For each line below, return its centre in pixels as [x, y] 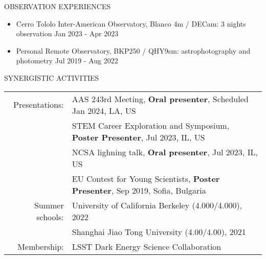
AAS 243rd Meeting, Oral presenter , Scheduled [160, 99]
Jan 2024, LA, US [104, 110]
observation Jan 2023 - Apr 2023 [67, 33]
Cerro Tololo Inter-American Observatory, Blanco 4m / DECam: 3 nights [131, 23]
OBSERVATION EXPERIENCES [58, 6]
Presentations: [39, 105]
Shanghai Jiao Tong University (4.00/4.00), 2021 [159, 231]
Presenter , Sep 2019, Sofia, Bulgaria [139, 190]
